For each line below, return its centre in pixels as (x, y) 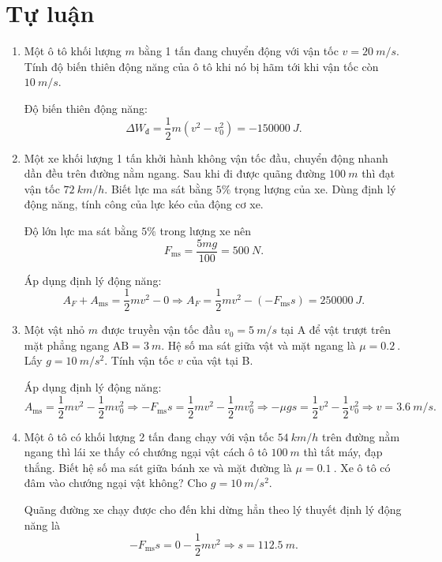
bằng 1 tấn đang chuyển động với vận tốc (238, 51)
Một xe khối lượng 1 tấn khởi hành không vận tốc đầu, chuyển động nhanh (206, 157)
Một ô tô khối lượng (73, 51)
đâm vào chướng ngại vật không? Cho (116, 483)
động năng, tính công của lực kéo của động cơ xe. (144, 204)
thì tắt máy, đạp (343, 452)
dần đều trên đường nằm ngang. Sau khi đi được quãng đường (175, 173)
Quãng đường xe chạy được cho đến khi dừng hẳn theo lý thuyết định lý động (213, 510)
